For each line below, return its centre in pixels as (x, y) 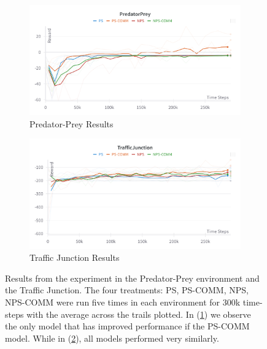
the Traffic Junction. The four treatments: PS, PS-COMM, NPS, (127, 290)
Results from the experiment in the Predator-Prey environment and (132, 278)
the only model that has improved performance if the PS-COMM (127, 326)
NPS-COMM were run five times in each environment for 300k (123, 302)
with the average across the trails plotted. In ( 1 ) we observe (139, 314)
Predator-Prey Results (72, 123)
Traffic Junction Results (75, 257)
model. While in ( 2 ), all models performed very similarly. (112, 338)
